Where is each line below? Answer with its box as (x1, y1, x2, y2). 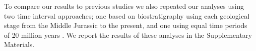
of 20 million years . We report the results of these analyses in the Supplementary (4, 29, 252, 40)
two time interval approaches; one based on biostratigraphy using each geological (4, 10, 250, 21)
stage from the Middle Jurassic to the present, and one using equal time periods (4, 20, 248, 30)
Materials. (4, 39, 35, 50)
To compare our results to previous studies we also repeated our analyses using (4, 1, 244, 11)
